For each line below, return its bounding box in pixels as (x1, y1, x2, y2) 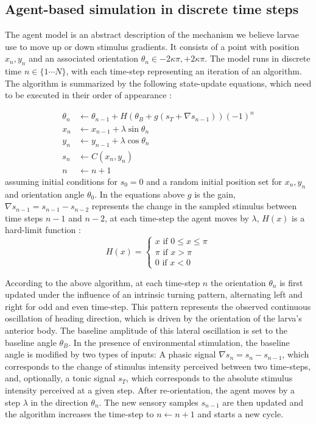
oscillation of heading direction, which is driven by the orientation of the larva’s (5, 312, 302, 325)
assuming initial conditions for (5, 174, 118, 187)
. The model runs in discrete (205, 52, 311, 65)
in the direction (30, 395, 88, 408)
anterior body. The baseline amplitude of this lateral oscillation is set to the (5, 324, 288, 337)
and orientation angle (5, 187, 85, 200)
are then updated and (222, 395, 304, 408)
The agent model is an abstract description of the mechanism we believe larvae (5, 28, 299, 41)
